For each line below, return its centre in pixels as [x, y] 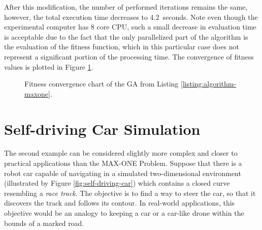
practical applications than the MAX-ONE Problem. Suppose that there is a [123, 163]
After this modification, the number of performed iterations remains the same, [126, 7]
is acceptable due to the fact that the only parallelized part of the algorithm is [126, 36]
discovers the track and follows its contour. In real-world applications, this [120, 203]
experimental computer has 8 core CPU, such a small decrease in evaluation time [130, 27]
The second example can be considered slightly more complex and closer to [121, 153]
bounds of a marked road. [44, 223]
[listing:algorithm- [209, 84]
